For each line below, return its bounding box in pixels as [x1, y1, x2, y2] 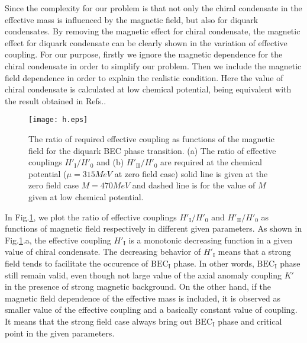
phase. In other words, [173, 257, 254, 269]
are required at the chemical [160, 156, 262, 168]
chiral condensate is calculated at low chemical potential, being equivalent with [5, 83, 292, 95]
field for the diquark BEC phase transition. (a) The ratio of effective [28, 144, 276, 156]
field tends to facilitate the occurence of [5, 257, 148, 269]
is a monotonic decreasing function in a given [128, 233, 293, 246]
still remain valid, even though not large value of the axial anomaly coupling [5, 268, 282, 281]
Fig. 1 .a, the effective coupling [5, 233, 111, 246]
